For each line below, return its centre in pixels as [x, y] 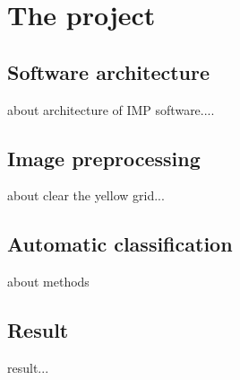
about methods [48, 282]
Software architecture [109, 71]
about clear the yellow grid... [86, 195]
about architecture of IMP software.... [111, 109]
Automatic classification [120, 244]
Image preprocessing [104, 158]
